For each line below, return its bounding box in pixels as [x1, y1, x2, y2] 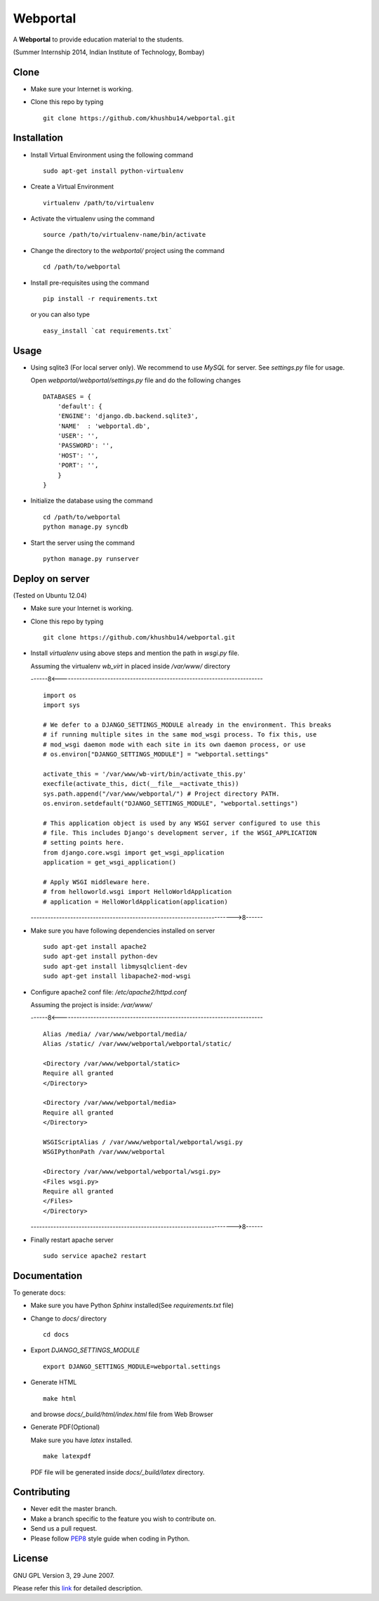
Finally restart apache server [30, 1236, 114, 1244]
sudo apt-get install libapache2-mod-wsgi [43, 972, 192, 980]
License [13, 1553, 48, 1564]
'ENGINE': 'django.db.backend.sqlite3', [57, 412, 199, 420]
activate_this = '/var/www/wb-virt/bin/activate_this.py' [43, 770, 247, 778]
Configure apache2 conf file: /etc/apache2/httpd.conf [30, 987, 187, 996]
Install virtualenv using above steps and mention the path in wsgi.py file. [30, 649, 240, 657]
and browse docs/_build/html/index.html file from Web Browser [30, 1410, 213, 1418]
